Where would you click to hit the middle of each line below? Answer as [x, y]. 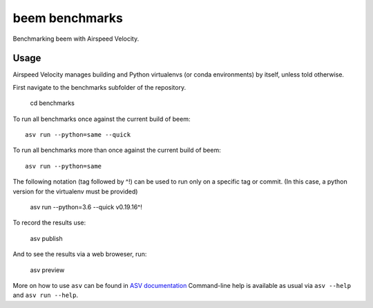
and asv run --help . [46, 295]
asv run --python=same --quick [78, 135]
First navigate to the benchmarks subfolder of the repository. [99, 87]
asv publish [46, 238]
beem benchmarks [68, 18]
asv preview [47, 270]
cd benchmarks [52, 103]
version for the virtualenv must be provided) [75, 191]
